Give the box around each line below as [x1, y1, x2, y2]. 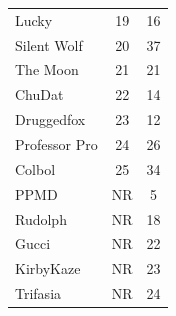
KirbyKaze [15, 258, 81, 279]
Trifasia [15, 283, 62, 304]
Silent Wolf [15, 34, 83, 55]
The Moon [15, 59, 79, 80]
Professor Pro [15, 133, 98, 154]
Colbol [15, 158, 56, 179]
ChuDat [15, 84, 64, 105]
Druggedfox [15, 109, 86, 130]
